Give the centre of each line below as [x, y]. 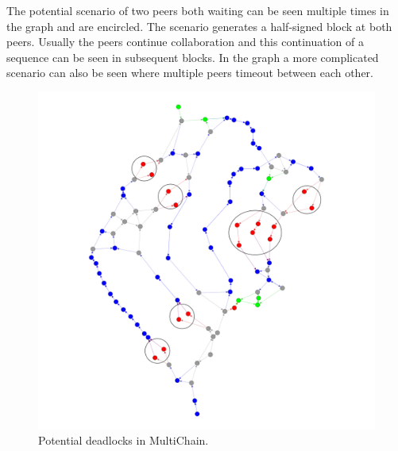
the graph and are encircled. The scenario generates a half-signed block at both [199, 26]
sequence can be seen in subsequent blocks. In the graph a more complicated [193, 57]
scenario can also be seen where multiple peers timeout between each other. [190, 73]
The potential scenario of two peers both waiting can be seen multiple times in [198, 10]
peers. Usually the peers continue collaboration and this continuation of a [185, 42]
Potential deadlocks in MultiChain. [124, 439]
